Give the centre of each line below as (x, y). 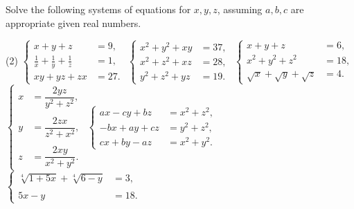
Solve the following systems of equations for (98, 9)
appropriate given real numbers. (73, 22)
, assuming (240, 9)
